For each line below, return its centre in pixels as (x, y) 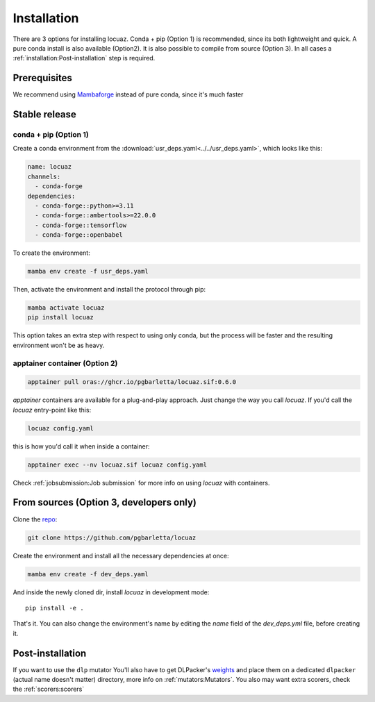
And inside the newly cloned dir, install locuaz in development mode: (111, 592)
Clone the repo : (35, 519)
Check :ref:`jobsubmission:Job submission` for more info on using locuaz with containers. (141, 483)
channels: (44, 176)
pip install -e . (55, 608)
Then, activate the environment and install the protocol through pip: (109, 290)
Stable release (44, 115)
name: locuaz (50, 167)
